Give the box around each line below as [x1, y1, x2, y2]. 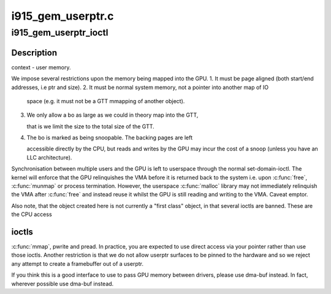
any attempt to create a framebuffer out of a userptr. [11, 260, 144, 267]
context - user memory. [11, 63, 71, 71]
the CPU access [11, 211, 52, 218]
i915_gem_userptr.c [11, 9, 114, 23]
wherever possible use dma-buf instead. [11, 280, 114, 287]
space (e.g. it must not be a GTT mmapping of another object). [26, 97, 185, 104]
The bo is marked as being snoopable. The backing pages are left [26, 134, 193, 141]
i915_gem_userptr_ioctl [11, 27, 108, 38]
